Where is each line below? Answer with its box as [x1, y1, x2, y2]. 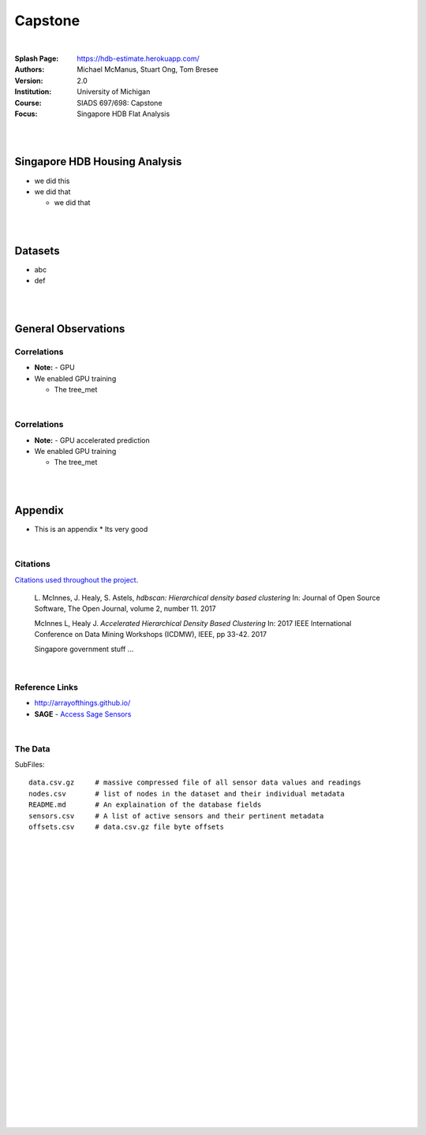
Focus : [14, 109, 38, 118]
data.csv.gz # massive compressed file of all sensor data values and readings [28, 778, 362, 787]
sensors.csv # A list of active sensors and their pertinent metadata [28, 811, 324, 820]
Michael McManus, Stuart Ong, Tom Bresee [77, 65, 219, 74]
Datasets [14, 244, 60, 257]
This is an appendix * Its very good [34, 525, 148, 534]
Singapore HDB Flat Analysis [77, 109, 170, 118]
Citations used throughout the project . [14, 575, 139, 584]
